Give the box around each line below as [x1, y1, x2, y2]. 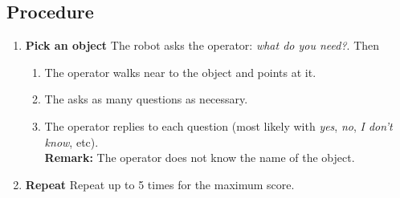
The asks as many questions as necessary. [44, 91, 248, 107]
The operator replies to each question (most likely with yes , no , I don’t [44, 117, 393, 134]
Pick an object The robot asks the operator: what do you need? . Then [25, 37, 380, 54]
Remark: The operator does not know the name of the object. [44, 149, 355, 166]
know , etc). [44, 133, 99, 150]
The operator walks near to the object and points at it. [44, 63, 316, 80]
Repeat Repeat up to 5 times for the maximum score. [25, 176, 295, 192]
